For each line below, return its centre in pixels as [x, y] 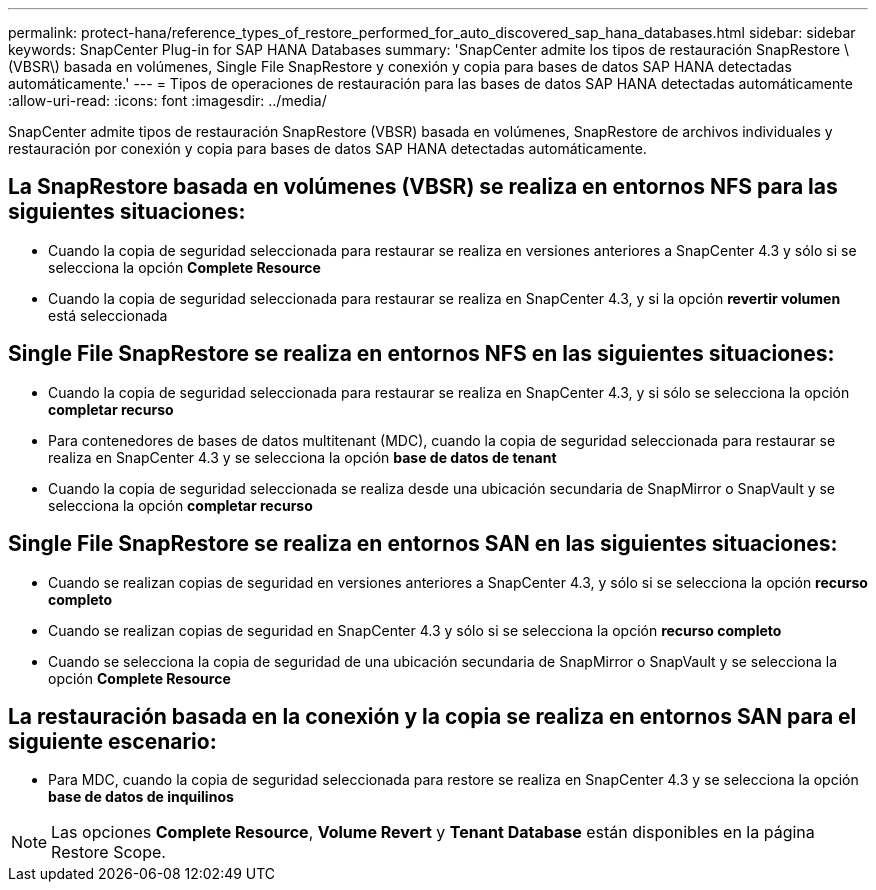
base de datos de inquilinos [141, 797]
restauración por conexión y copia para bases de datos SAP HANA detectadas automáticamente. [327, 148]
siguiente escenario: [112, 741]
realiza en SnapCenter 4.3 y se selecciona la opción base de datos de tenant [302, 457]
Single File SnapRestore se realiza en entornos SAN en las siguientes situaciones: [423, 544]
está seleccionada [108, 315]
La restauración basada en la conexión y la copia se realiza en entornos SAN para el [432, 716]
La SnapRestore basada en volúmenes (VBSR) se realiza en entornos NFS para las [423, 187]
